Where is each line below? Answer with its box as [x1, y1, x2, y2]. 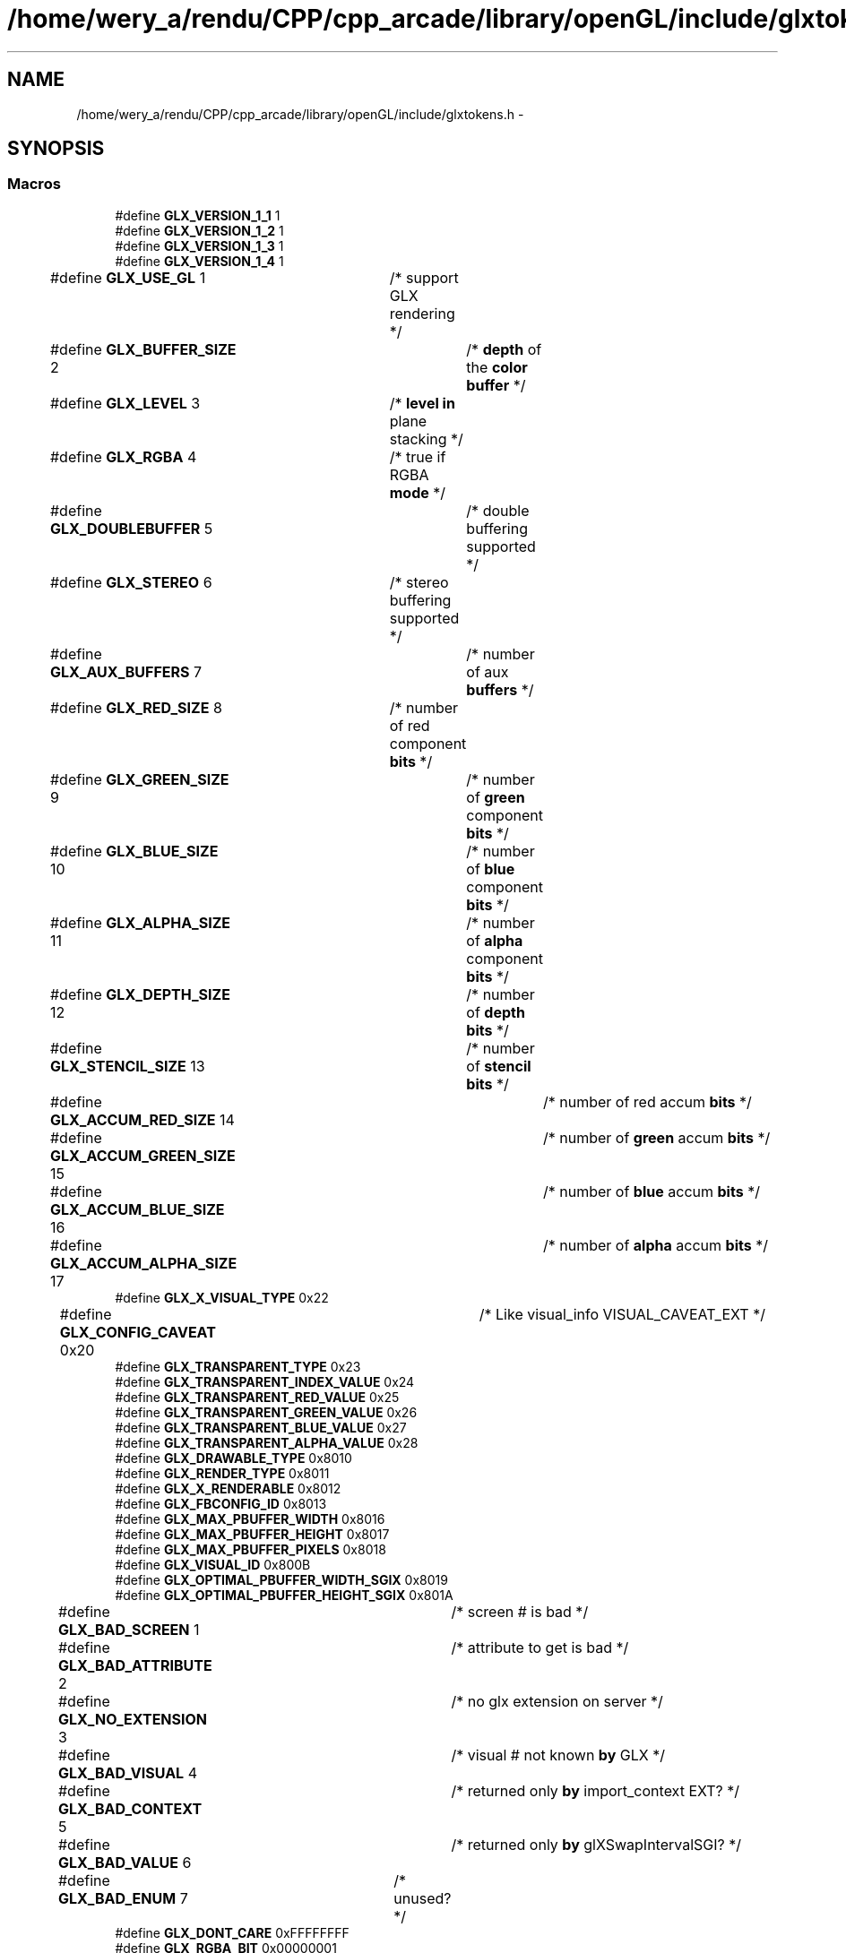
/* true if [389, 447, 446, 466]
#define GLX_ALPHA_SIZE [49, 913, 230, 932]
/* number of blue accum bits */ [542, 1182, 760, 1200]
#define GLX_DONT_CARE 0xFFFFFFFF [115, 1924, 350, 1940]
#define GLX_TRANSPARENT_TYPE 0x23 [115, 1358, 361, 1374]
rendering [389, 304, 455, 323]
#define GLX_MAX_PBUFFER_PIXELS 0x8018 [115, 1541, 386, 1557]
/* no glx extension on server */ [451, 1691, 663, 1710]
